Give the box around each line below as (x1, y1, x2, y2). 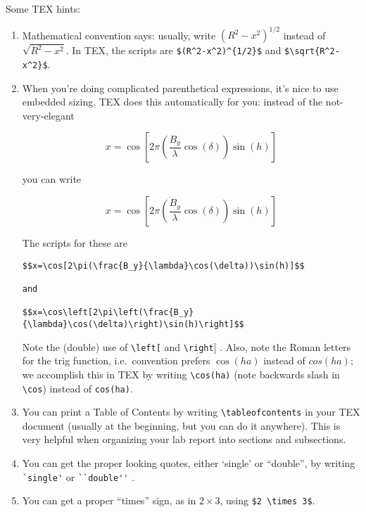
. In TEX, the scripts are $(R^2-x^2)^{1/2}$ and (65, 43, 282, 58)
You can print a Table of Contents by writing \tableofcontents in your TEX (22, 404, 360, 419)
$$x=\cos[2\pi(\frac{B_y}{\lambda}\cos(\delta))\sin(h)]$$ (22, 260, 305, 271)
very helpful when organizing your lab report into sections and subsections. (22, 432, 346, 447)
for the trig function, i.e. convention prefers (22, 353, 210, 368)
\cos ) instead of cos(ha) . (22, 380, 133, 395)
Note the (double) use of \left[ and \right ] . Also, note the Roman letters (22, 339, 351, 354)
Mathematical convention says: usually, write (22, 27, 216, 42)
